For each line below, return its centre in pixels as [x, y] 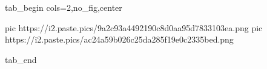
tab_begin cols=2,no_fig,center [64, 7]
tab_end [21, 59]
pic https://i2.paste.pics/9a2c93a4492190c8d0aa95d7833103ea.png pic [134, 27]
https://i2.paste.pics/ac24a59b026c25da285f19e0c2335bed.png [119, 39]
